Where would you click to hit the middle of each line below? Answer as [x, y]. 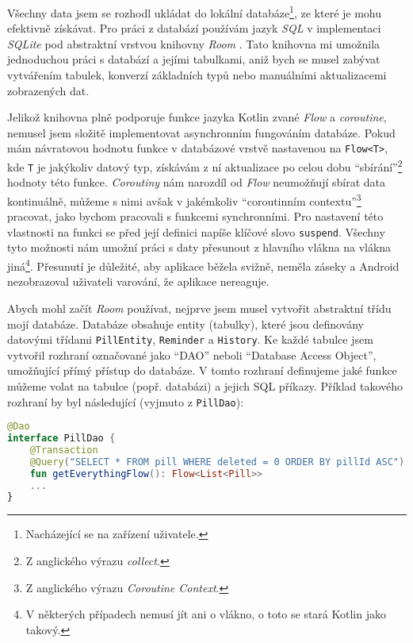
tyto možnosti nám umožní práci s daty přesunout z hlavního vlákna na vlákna [199, 247]
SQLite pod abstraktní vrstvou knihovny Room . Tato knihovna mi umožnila [194, 43]
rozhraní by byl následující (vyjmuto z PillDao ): [126, 401]
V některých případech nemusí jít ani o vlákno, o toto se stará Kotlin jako [206, 614]
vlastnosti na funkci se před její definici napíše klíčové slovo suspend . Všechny [196, 231]
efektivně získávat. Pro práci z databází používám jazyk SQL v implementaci [194, 28]
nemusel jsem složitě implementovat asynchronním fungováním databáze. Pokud [201, 132]
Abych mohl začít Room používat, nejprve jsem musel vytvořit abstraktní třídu [199, 308]
